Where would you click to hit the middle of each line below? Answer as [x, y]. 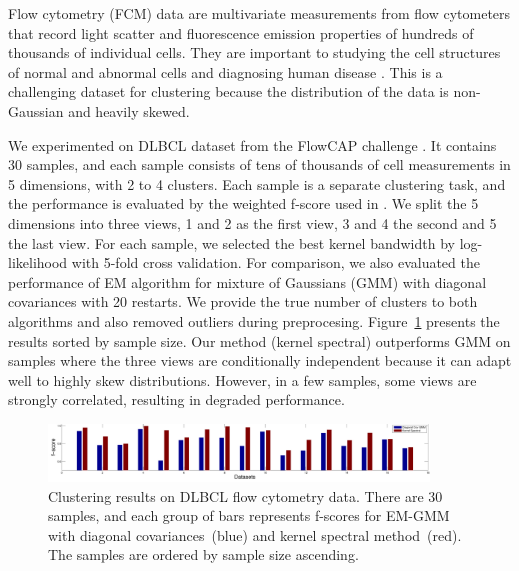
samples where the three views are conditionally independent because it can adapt [260, 360]
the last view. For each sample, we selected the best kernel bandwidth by [231, 242]
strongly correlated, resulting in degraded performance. [176, 399]
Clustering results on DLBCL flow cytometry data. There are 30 [245, 495]
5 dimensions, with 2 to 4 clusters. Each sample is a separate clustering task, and [257, 183]
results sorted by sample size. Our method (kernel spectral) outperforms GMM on [259, 340]
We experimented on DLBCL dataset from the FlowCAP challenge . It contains [252, 144]
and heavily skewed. [129, 110]
